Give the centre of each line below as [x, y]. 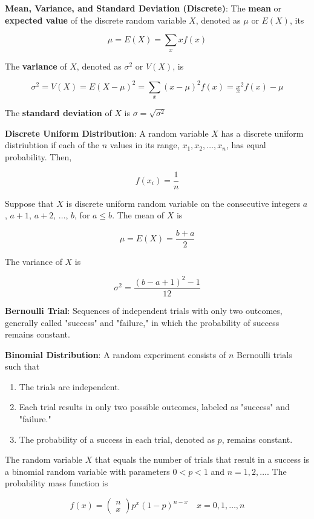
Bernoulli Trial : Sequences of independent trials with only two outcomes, [144, 310]
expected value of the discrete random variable [96, 20]
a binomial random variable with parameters [87, 471]
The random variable [44, 459]
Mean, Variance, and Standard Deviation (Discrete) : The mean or [143, 8]
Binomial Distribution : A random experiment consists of [116, 354]
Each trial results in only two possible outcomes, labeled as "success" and [154, 407]
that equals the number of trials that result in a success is [202, 459]
